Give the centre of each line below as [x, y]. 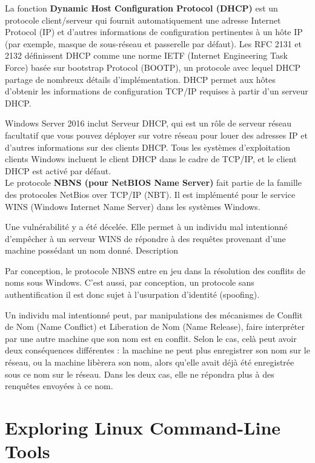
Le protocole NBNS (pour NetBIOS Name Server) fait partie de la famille [153, 182]
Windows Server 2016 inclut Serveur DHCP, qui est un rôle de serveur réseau [148, 123]
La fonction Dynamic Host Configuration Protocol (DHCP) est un [141, 8]
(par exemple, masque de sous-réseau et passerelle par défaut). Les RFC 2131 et [154, 43]
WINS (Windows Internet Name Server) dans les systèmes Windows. [133, 206]
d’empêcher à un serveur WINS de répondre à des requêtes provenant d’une [145, 238]
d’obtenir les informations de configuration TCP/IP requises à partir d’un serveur [157, 91]
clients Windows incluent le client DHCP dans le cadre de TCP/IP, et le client [151, 159]
